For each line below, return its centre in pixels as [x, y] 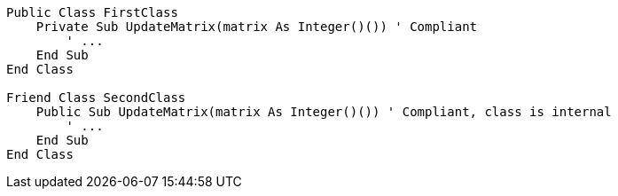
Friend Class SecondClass [96, 98]
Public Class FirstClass [92, 12]
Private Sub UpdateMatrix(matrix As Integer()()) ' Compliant [257, 27]
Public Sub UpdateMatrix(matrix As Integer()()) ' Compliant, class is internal [324, 112]
